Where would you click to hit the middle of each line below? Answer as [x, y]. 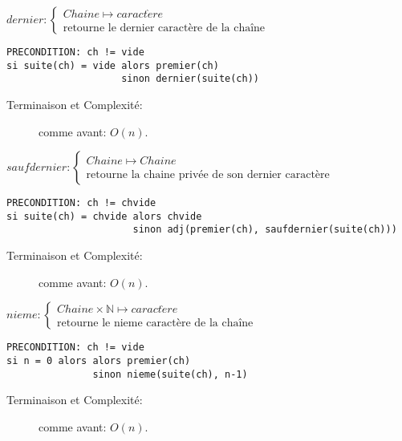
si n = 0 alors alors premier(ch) [99, 360]
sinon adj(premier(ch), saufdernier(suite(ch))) [265, 230]
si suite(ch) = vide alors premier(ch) [113, 65]
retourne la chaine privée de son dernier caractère [208, 174]
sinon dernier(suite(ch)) [190, 79]
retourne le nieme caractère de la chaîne [155, 324]
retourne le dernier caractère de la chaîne [164, 28]
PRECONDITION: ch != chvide [81, 203]
